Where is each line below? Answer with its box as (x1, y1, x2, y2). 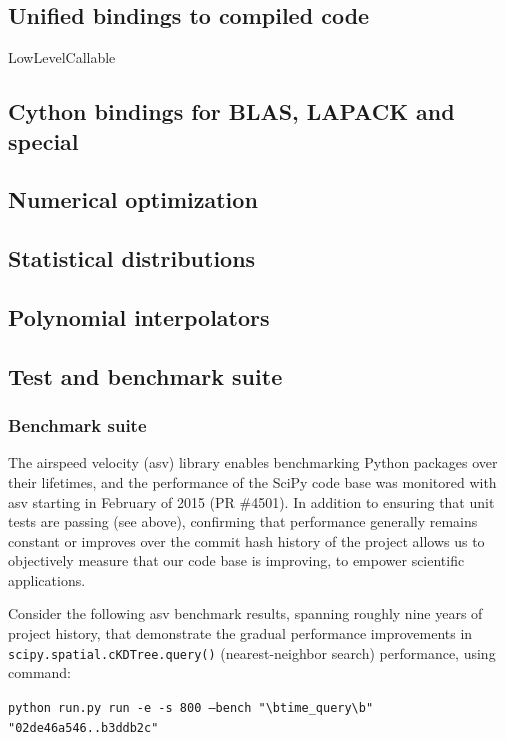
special (8, 125, 79, 156)
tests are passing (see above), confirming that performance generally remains (8, 511, 478, 532)
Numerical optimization (8, 184, 258, 215)
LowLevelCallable (8, 47, 116, 68)
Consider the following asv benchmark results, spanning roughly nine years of (8, 603, 483, 624)
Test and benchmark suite (8, 360, 283, 391)
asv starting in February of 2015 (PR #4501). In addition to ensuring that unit (8, 491, 495, 512)
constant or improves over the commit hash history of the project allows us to (8, 530, 485, 551)
